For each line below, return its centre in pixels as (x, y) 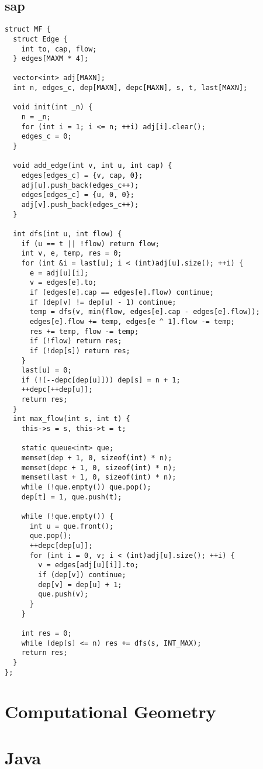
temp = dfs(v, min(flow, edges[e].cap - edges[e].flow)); (145, 312)
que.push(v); (63, 594)
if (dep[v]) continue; (82, 575)
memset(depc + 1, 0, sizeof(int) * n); (99, 468)
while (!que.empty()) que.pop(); (86, 487)
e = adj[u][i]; (59, 273)
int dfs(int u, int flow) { (68, 234)
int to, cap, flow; (59, 49)
